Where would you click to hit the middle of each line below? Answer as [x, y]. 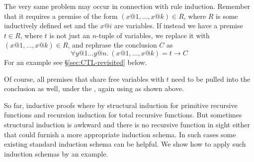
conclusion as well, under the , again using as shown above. [94, 88]
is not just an [70, 35]
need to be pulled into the [211, 79]
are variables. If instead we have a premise [178, 26]
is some [227, 16]
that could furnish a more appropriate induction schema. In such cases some [120, 134]
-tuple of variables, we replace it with [153, 35]
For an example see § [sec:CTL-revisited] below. [76, 62]
